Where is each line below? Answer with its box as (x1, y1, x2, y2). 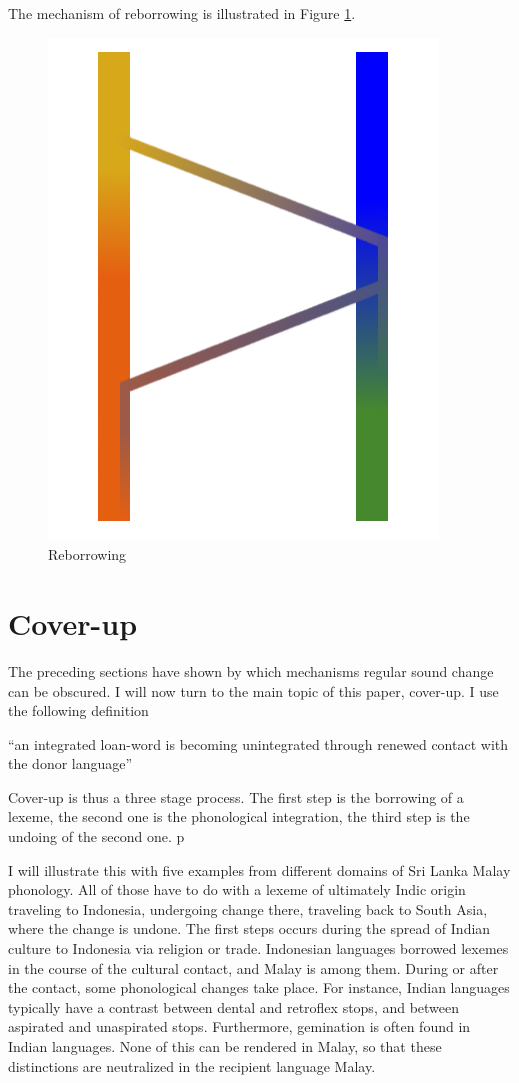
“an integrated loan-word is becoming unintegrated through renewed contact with (8, 733, 509, 754)
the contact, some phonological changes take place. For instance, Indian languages (8, 977, 510, 998)
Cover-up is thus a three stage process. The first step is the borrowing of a (8, 786, 464, 807)
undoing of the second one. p (8, 826, 185, 847)
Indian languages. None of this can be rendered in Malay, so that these (8, 1036, 442, 1056)
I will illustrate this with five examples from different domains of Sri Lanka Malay (8, 859, 511, 880)
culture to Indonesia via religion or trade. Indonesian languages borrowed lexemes (8, 938, 509, 959)
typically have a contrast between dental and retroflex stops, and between (8, 996, 460, 1017)
